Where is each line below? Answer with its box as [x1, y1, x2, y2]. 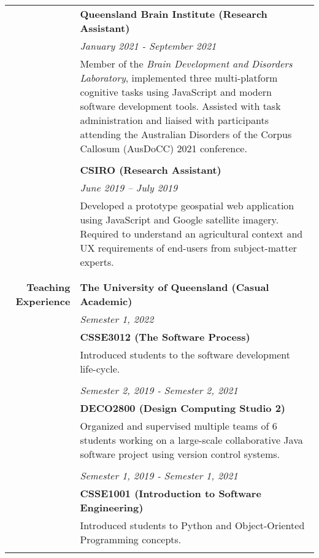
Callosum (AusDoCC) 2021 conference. [80, 141, 247, 155]
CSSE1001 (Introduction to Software [80, 486, 261, 500]
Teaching [26, 280, 71, 294]
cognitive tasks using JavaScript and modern [80, 85, 272, 99]
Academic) [80, 294, 133, 308]
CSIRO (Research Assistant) [80, 163, 221, 177]
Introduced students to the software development [80, 347, 290, 362]
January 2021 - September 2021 [80, 39, 217, 53]
